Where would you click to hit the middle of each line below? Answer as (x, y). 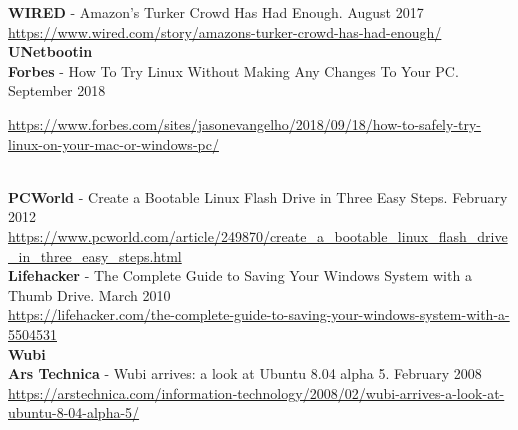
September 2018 (57, 90)
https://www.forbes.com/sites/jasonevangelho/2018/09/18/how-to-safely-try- (245, 123)
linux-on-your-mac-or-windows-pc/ (113, 143)
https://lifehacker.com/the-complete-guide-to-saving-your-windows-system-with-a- (259, 314)
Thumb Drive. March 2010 (89, 294)
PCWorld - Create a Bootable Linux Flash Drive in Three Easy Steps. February (258, 196)
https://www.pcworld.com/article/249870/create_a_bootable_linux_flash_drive (258, 235)
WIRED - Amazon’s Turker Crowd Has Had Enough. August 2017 (216, 12)
